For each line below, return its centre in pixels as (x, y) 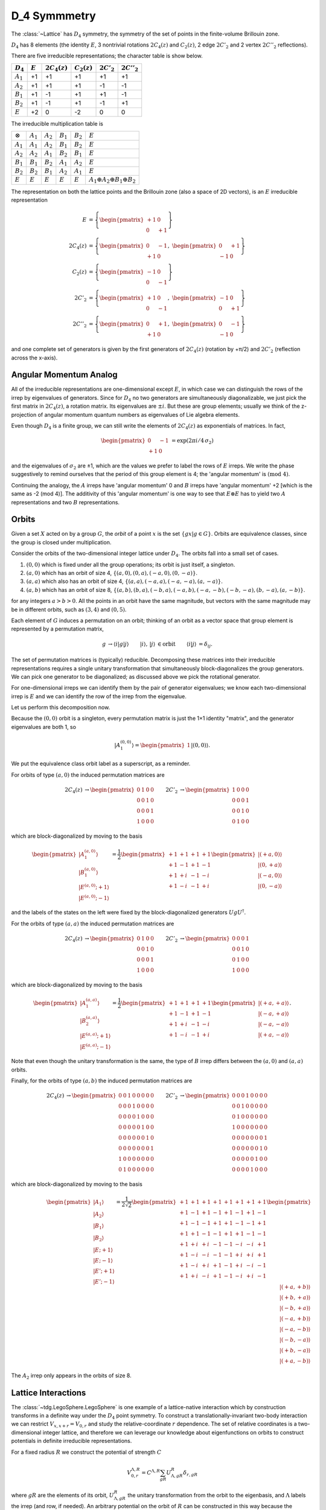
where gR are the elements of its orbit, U (62, 1496)
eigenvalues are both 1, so (44, 727)
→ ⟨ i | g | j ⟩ (118, 644)
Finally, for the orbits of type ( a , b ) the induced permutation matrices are (102, 1081)
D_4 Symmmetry (53, 16)
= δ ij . (205, 644)
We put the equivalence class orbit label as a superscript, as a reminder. (101, 763)
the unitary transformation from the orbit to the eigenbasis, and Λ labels (217, 1496)
